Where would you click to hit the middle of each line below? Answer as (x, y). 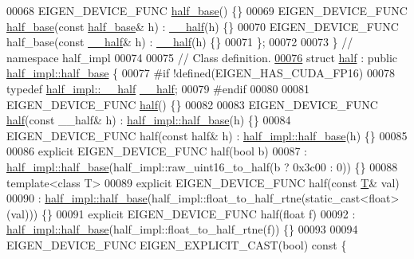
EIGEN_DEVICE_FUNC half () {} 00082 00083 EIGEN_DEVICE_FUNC (192, 104)
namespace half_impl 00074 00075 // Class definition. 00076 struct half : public (202, 57)
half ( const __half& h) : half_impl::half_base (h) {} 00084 (149, 120)
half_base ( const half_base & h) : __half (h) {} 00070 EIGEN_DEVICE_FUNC (203, 26)
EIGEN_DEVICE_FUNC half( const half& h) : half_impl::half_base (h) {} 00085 (207, 135)
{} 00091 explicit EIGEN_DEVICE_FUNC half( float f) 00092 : (198, 213)
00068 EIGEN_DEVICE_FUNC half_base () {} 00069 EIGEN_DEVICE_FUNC (207, 10)
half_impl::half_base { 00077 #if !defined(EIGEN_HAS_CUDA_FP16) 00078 (201, 73)
